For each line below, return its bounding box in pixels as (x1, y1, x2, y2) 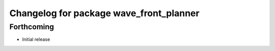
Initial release (22, 36, 50, 42)
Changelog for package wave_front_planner (9, 8, 200, 19)
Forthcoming (9, 22, 54, 31)
